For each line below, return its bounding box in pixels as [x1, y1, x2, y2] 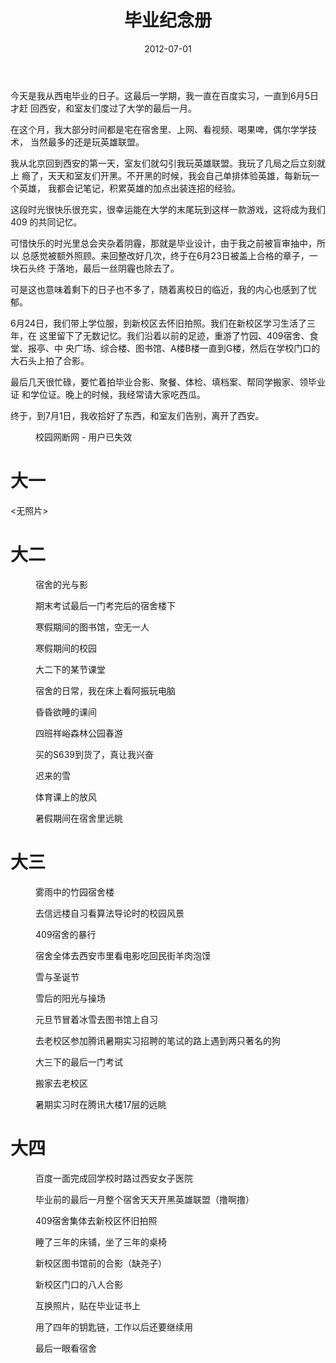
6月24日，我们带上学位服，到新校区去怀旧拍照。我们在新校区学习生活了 [10, 317, 308, 329]
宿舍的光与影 [35, 578, 88, 590]
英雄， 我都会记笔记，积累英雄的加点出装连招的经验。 [18, 182, 241, 194]
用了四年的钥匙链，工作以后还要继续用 [35, 1321, 193, 1333]
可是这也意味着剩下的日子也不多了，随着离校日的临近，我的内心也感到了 [10, 283, 308, 295]
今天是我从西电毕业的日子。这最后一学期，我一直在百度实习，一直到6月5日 [10, 89, 319, 101]
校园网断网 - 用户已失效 [35, 431, 133, 443]
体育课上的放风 [35, 791, 97, 803]
